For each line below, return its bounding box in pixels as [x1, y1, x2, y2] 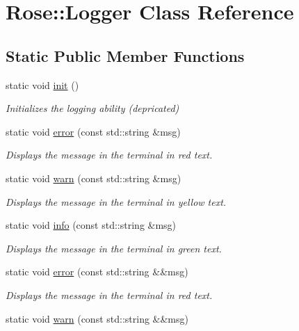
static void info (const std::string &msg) [6, 218, 177, 232]
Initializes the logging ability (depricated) [6, 101, 179, 115]
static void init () [6, 77, 79, 92]
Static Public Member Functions [6, 45, 245, 66]
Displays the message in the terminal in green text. [6, 241, 222, 255]
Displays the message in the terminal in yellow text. [6, 194, 227, 209]
